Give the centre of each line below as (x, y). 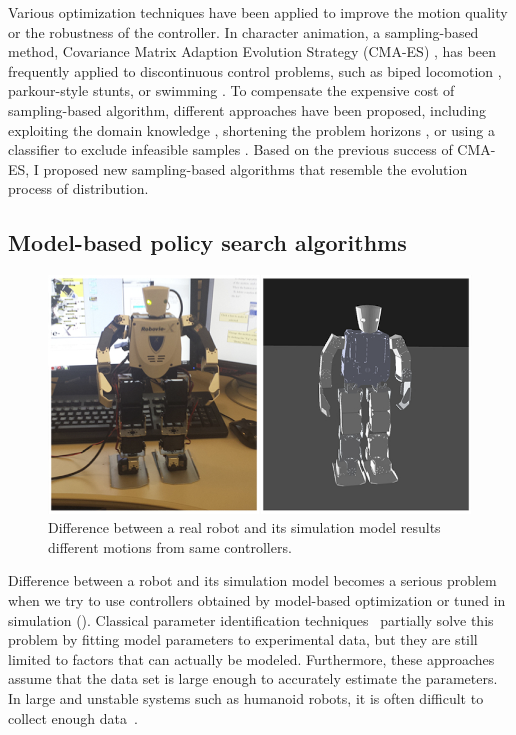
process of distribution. (78, 188)
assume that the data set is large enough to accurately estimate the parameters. (253, 678)
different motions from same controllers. (170, 546)
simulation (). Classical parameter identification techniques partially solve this (251, 619)
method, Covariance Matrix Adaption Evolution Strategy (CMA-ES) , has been (252, 51)
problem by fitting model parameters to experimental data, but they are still (243, 639)
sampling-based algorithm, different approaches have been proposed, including (247, 109)
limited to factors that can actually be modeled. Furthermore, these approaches (251, 658)
